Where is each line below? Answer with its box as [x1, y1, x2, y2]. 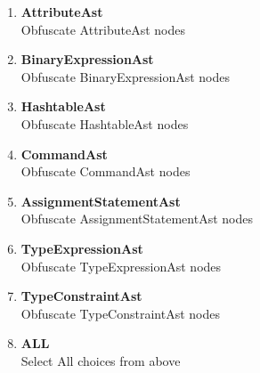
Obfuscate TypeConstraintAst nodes [20, 304, 220, 322]
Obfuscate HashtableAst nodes [20, 114, 189, 133]
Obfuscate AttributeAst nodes [20, 20, 186, 38]
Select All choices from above [20, 351, 181, 369]
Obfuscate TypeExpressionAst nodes [20, 256, 222, 275]
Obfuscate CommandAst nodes [20, 162, 191, 181]
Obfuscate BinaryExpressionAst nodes [20, 67, 231, 85]
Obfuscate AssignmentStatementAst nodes [20, 209, 253, 228]
